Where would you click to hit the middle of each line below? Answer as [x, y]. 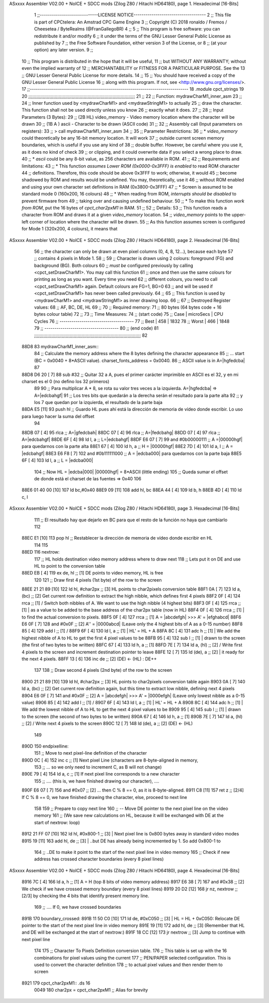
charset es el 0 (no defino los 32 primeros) [66, 381]
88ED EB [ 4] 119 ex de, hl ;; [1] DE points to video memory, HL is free [92, 573]
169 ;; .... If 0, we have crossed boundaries [78, 907]
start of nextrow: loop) [57, 822]
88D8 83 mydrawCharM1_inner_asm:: [60, 346]
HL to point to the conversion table [70, 566]
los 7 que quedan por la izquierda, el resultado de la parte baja [98, 402]
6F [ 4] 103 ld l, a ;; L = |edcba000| [57, 460]
